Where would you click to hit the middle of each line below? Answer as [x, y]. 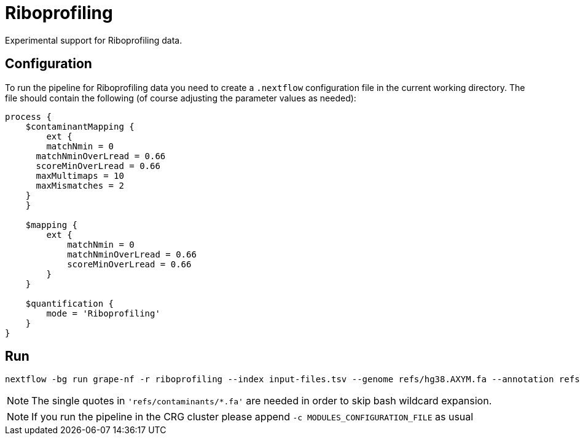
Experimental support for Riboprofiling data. [94, 40]
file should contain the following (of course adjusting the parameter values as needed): [181, 98]
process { [28, 116]
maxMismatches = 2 [80, 185]
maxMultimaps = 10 [80, 175]
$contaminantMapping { [80, 126]
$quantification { [70, 303]
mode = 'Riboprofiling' [103, 313]
